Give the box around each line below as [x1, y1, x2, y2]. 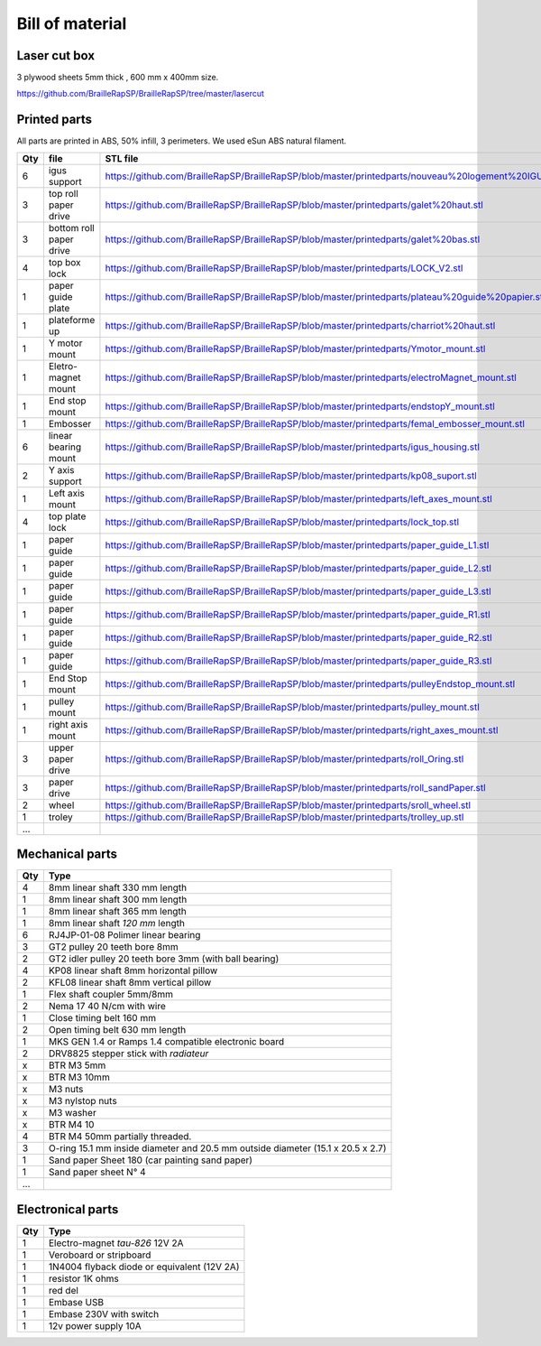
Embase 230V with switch [48, 1307, 160, 1320]
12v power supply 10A [48, 1319, 142, 1332]
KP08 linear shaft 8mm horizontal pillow [48, 964, 218, 977]
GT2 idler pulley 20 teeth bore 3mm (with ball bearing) [48, 952, 280, 965]
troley [48, 811, 73, 823]
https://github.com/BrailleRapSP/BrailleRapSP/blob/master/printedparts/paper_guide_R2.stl [105, 631, 492, 644]
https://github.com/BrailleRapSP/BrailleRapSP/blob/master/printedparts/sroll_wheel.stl [105, 799, 472, 812]
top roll [48, 187, 78, 200]
